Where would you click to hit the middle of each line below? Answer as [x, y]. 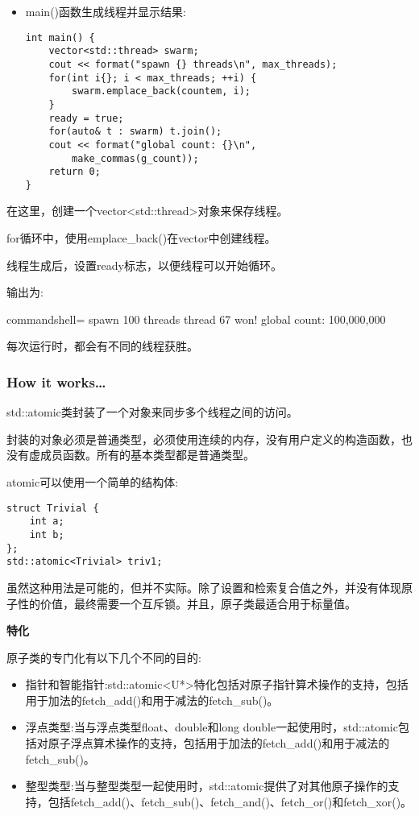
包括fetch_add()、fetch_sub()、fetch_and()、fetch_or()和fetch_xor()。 [230, 801]
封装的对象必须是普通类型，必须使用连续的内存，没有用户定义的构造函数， [204, 439]
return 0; [75, 172]
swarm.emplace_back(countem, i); [161, 91]
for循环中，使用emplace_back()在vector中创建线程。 [141, 238]
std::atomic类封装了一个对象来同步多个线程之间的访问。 [152, 412]
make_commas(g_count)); [135, 158]
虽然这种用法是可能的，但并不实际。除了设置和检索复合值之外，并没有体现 [204, 587]
